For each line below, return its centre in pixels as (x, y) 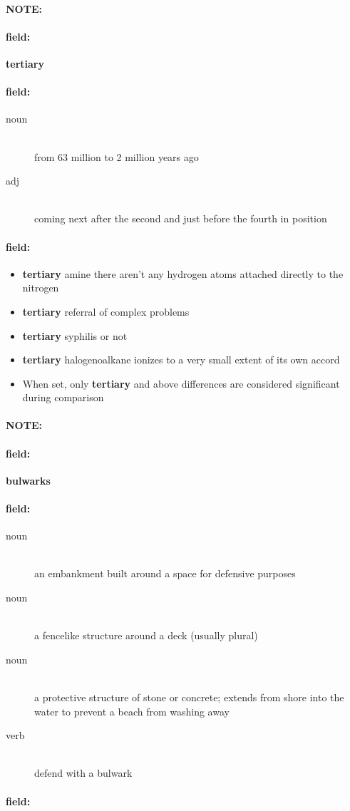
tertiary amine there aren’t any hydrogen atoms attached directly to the (183, 273)
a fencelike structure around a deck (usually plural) (146, 635)
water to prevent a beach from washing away (132, 711)
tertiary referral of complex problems (106, 311)
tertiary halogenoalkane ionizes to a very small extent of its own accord (181, 360)
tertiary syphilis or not (75, 335)
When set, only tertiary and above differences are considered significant (181, 383)
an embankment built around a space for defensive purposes (165, 573)
